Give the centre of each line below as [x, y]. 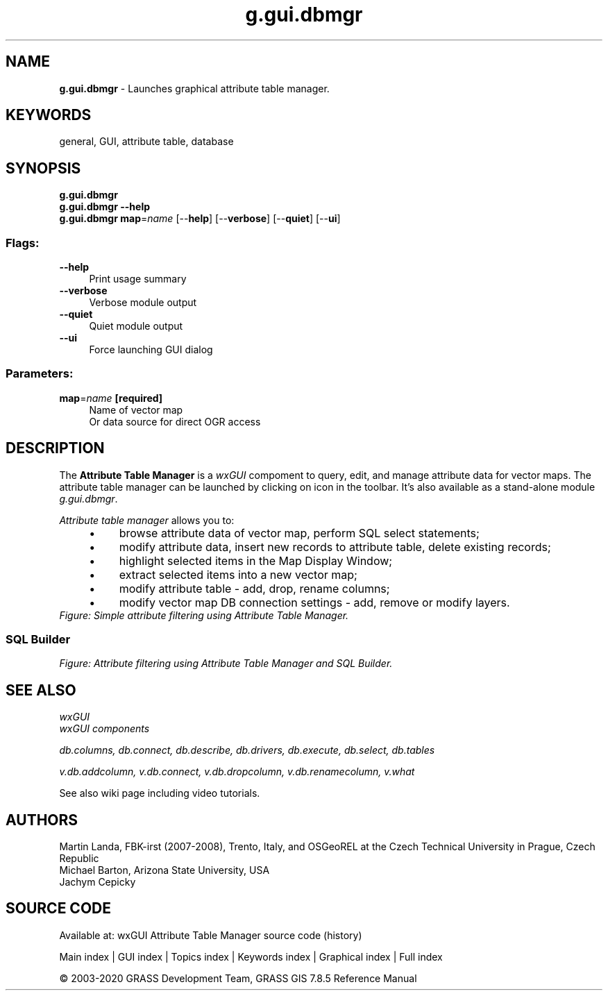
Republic [79, 859]
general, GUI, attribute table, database [146, 142]
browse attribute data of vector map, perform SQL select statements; [299, 533]
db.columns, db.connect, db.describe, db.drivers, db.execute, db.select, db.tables [247, 750]
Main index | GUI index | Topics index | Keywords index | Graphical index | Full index [251, 956]
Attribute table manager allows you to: [147, 520]
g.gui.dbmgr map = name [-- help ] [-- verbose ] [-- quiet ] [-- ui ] [200, 219]
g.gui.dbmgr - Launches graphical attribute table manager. [194, 88]
